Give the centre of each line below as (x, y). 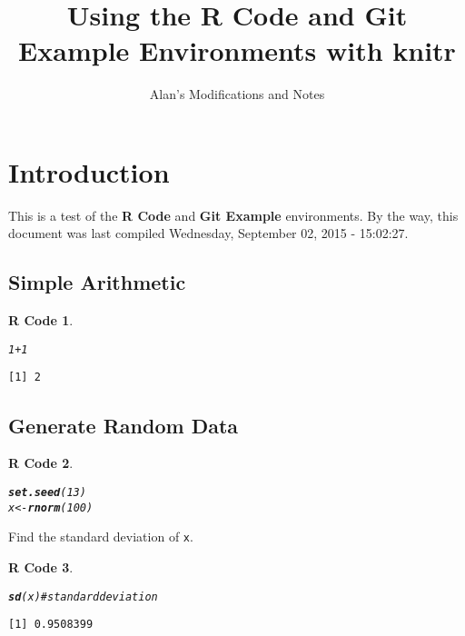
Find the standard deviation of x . (101, 537)
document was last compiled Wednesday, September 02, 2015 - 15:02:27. (208, 233)
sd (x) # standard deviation (83, 596)
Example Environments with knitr (237, 50)
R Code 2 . (41, 463)
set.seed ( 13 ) (47, 492)
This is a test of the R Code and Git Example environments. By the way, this (233, 215)
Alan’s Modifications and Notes (237, 94)
